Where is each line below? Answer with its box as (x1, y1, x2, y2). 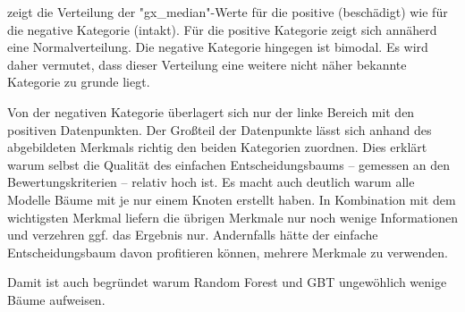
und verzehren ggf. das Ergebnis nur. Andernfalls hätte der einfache (7, 225, 378, 244)
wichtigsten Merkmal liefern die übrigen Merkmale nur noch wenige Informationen (7, 207, 458, 226)
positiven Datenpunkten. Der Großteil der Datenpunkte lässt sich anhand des (7, 120, 432, 139)
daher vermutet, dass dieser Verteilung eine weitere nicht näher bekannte (7, 55, 407, 73)
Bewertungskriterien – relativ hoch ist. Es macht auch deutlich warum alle (7, 173, 415, 191)
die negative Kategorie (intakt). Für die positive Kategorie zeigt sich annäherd (7, 20, 437, 38)
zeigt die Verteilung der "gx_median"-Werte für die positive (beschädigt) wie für (7, 3, 448, 21)
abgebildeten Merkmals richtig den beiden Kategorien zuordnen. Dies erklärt (7, 138, 427, 156)
